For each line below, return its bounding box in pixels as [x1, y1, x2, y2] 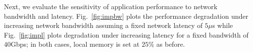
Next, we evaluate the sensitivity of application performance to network [4, 1, 217, 11]
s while [212, 20, 233, 30]
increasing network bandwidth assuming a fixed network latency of [4, 20, 203, 30]
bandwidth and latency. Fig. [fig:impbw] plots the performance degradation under [4, 11, 249, 21]
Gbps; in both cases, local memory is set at [11, 39, 140, 49]
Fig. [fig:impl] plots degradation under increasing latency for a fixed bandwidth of [4, 29, 249, 39]
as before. [156, 39, 185, 49]
